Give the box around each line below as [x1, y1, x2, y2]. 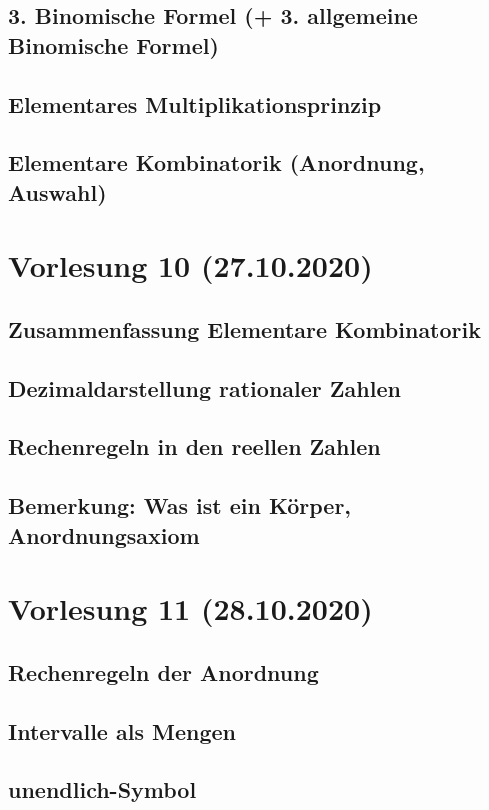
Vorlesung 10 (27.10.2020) [8, 245, 373, 286]
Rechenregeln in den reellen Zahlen [8, 431, 381, 462]
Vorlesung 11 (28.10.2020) [8, 588, 373, 629]
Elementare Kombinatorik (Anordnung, [8, 147, 425, 178]
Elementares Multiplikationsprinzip [8, 88, 382, 119]
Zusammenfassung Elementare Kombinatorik [8, 313, 481, 344]
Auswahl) [8, 176, 107, 207]
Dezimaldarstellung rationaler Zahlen [8, 372, 401, 403]
